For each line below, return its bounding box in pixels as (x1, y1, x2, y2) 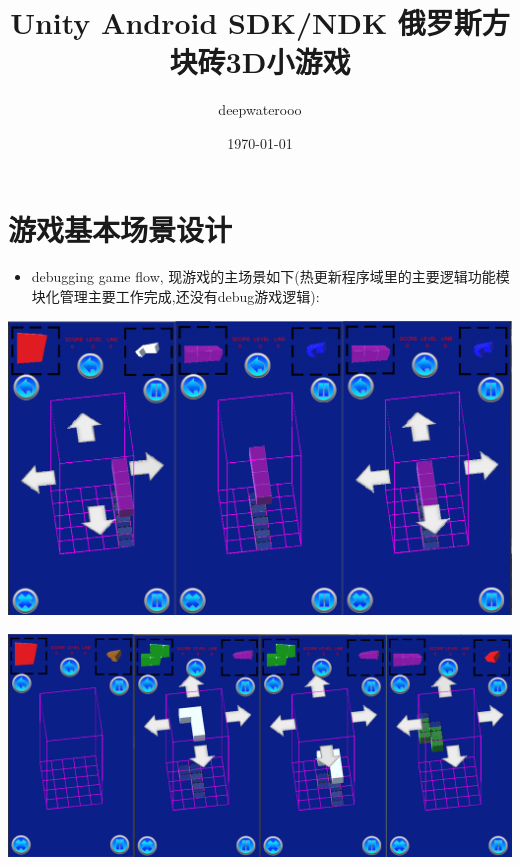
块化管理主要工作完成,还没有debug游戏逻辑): (31, 286, 320, 307)
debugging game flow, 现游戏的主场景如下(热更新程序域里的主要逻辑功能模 (31, 266, 510, 287)
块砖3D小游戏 (169, 41, 351, 82)
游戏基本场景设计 (8, 208, 233, 249)
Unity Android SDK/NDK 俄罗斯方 (10, 2, 510, 43)
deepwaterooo (218, 99, 302, 120)
